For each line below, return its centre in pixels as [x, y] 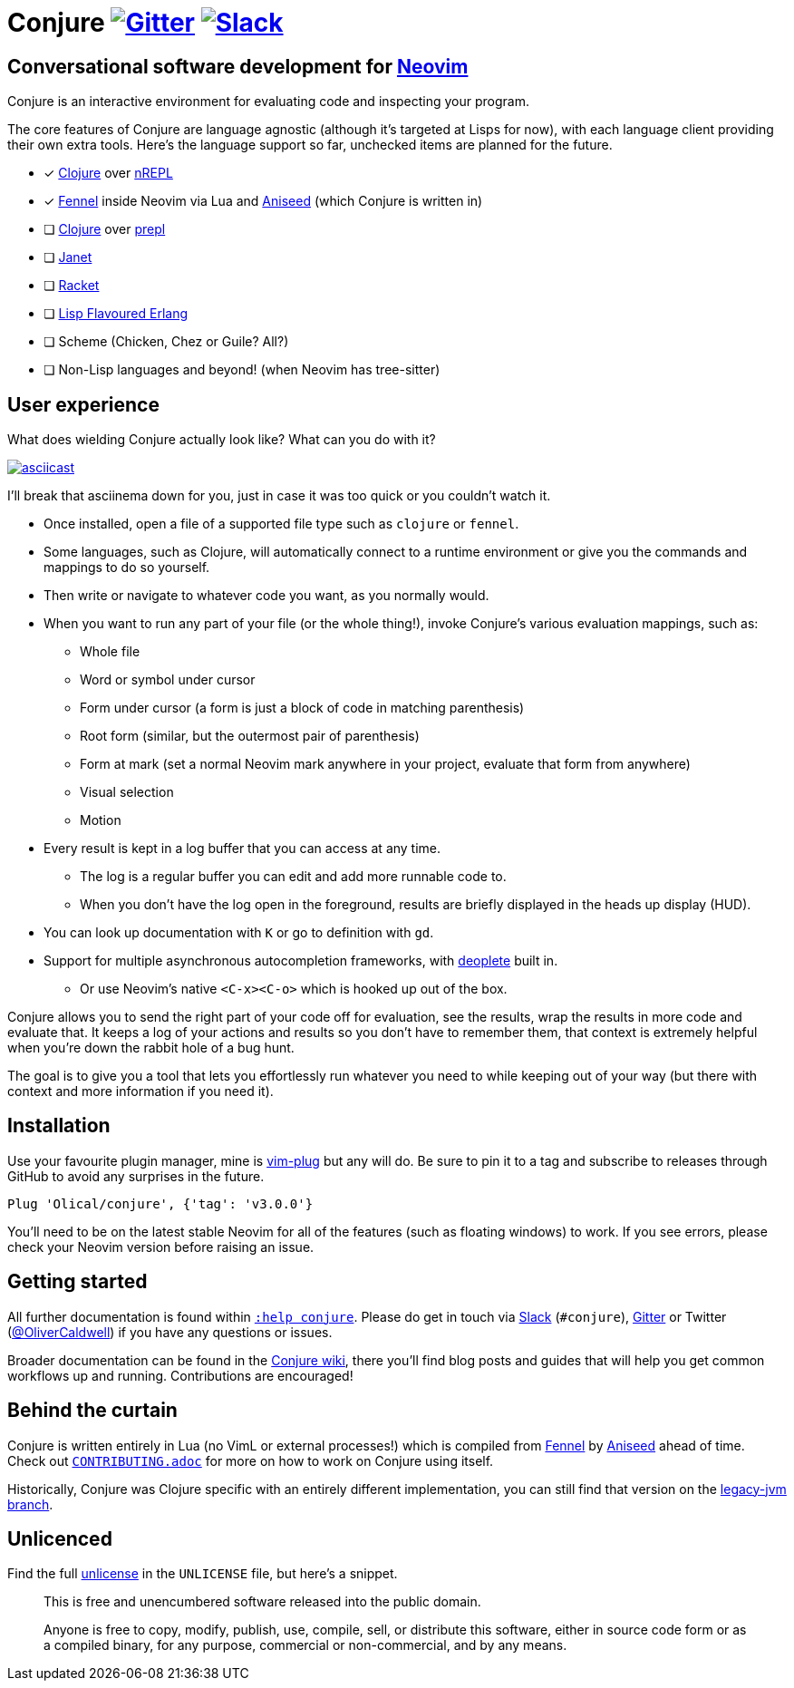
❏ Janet [68, 257]
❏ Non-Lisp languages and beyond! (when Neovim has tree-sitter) [242, 370]
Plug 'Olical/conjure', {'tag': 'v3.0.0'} [160, 1203]
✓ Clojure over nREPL [108, 173]
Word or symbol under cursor [168, 680]
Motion [101, 820]
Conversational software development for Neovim [238, 66]
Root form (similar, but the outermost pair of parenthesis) [250, 736]
